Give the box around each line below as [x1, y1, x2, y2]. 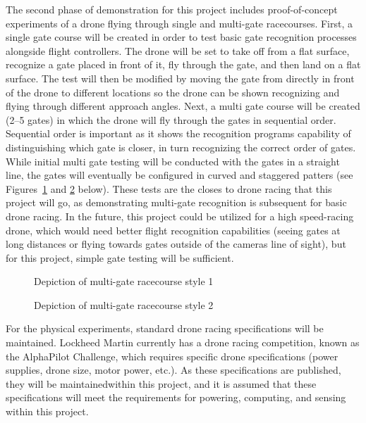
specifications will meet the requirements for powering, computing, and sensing [6, 390, 346, 405]
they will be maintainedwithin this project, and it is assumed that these [6, 376, 317, 391]
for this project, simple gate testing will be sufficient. [6, 250, 234, 265]
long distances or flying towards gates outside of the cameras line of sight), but [6, 236, 346, 251]
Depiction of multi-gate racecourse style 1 [34, 274, 214, 289]
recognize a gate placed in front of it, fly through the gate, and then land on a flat [6, 57, 361, 72]
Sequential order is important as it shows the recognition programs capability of [6, 126, 351, 141]
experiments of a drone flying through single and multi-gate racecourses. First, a [6, 15, 353, 30]
